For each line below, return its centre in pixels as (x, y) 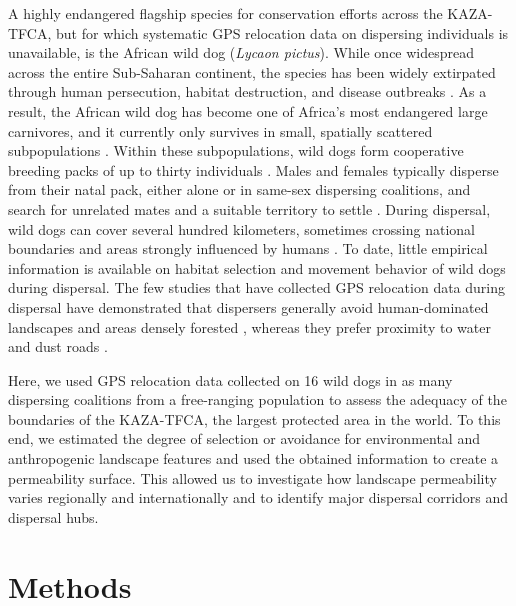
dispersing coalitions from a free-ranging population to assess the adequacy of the (257, 399)
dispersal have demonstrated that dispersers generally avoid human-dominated (248, 306)
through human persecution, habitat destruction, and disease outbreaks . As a (247, 91)
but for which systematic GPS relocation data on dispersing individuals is (282, 32)
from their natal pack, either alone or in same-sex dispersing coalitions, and (239, 189)
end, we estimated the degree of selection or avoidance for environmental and (244, 438)
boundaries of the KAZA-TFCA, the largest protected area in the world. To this (254, 418)
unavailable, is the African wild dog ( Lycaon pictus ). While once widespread (241, 52)
